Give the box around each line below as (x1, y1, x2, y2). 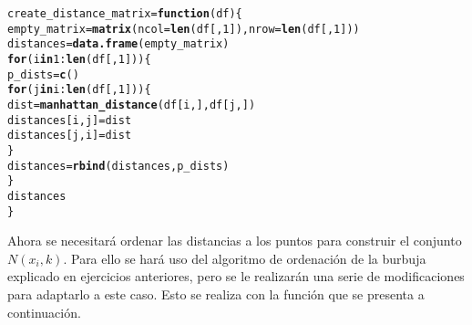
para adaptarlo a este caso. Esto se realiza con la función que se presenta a (7, 284, 425, 303)
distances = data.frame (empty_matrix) (7, 37, 230, 51)
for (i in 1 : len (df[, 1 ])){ (7, 52, 151, 66)
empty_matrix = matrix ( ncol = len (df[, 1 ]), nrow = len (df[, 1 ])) (7, 22, 360, 36)
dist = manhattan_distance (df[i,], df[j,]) (7, 98, 256, 111)
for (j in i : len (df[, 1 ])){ (7, 83, 151, 97)
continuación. (7, 302, 81, 321)
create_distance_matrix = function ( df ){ (7, 7, 242, 20)
